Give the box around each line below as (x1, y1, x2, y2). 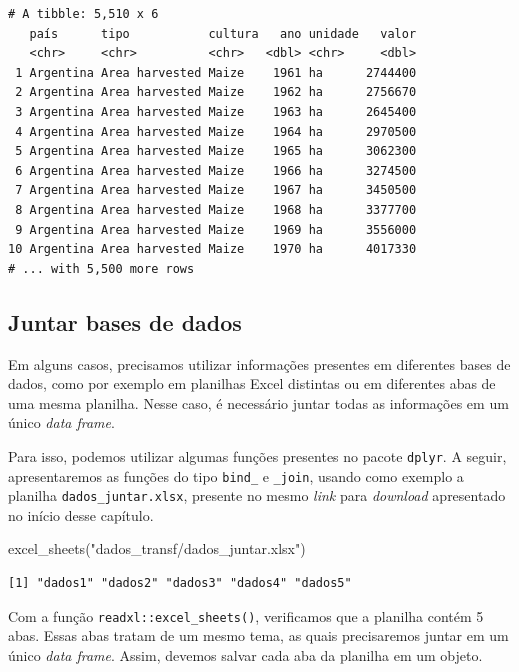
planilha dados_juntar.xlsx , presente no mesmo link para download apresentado (8, 485, 506, 506)
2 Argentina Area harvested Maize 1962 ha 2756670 (15, 85, 417, 100)
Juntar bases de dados (8, 306, 242, 337)
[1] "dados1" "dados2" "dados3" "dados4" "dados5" (8, 576, 352, 591)
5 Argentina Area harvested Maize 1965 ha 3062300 (15, 144, 417, 159)
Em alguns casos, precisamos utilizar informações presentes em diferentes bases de (8, 353, 511, 374)
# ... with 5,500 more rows (8, 261, 195, 276)
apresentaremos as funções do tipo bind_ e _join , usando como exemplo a (8, 465, 464, 486)
